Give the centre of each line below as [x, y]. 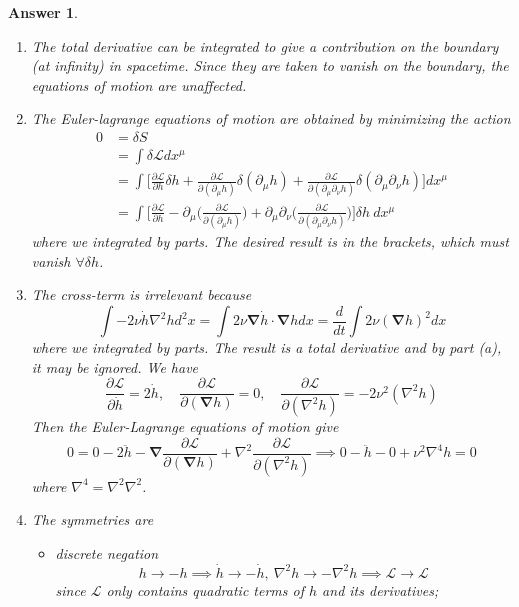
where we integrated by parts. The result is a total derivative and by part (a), [266, 347]
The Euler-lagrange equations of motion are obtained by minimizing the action [271, 118]
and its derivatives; [380, 589]
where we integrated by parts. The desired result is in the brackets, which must [270, 241]
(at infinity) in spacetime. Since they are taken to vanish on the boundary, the [270, 65]
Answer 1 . [43, 12]
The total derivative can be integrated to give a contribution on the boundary [265, 45]
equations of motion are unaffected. [139, 84]
